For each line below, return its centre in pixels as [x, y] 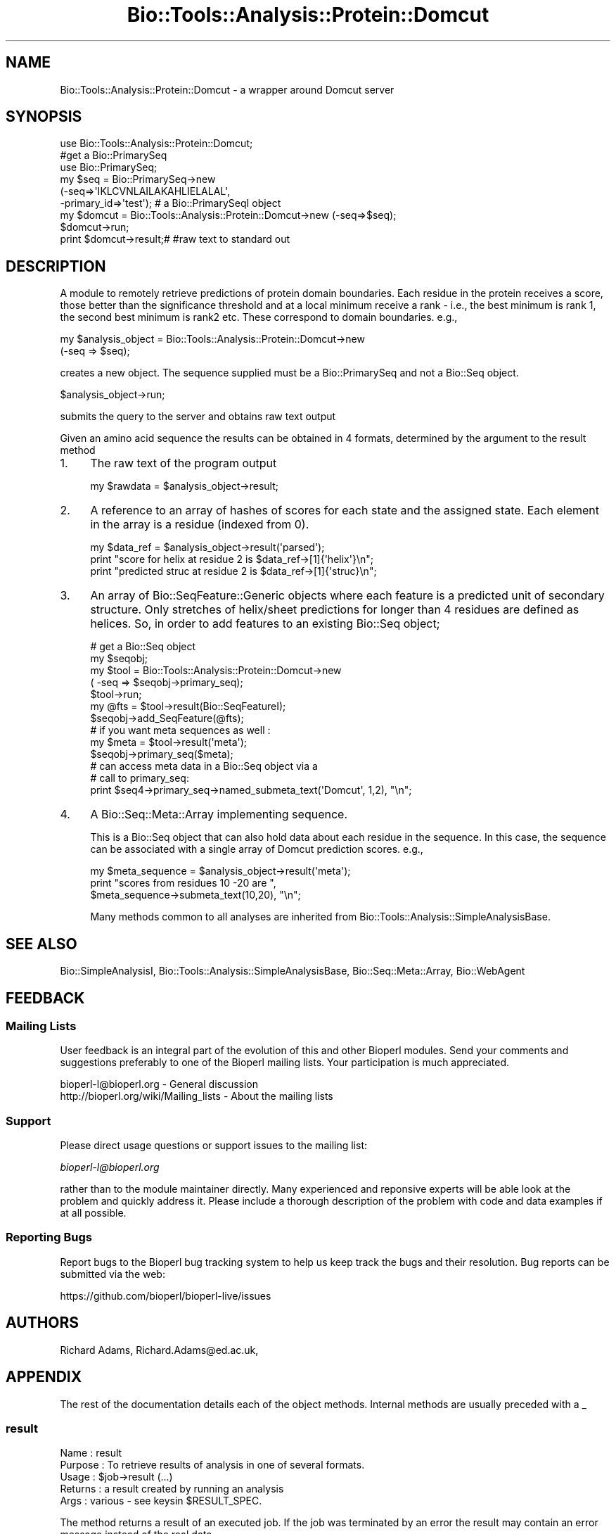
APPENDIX [44, 1377]
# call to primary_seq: [140, 778]
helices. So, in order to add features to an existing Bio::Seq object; [265, 624]
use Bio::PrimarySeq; [109, 167]
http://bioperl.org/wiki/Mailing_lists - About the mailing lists [197, 1096]
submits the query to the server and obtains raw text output [198, 417]
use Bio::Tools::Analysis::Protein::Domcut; [156, 144]
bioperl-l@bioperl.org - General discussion [159, 1084]
